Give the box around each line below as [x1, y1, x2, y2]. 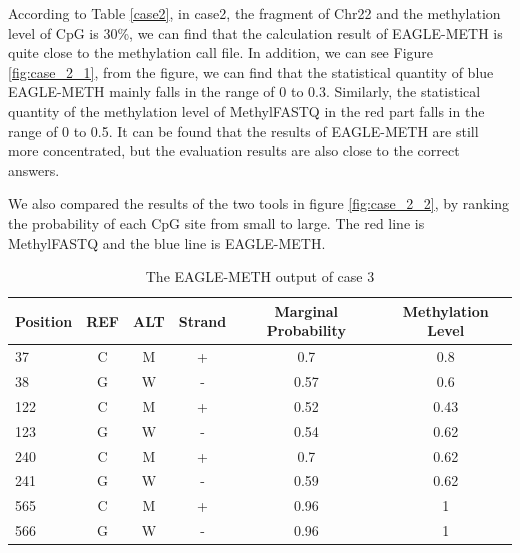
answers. [8, 159, 60, 180]
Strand [178, 310, 227, 331]
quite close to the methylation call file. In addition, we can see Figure [8, 42, 434, 63]
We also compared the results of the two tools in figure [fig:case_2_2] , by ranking [8, 193, 510, 214]
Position [15, 310, 73, 331]
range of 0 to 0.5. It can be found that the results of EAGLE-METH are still [8, 120, 479, 141]
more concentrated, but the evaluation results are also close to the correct [8, 140, 460, 161]
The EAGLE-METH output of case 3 [145, 266, 375, 287]
